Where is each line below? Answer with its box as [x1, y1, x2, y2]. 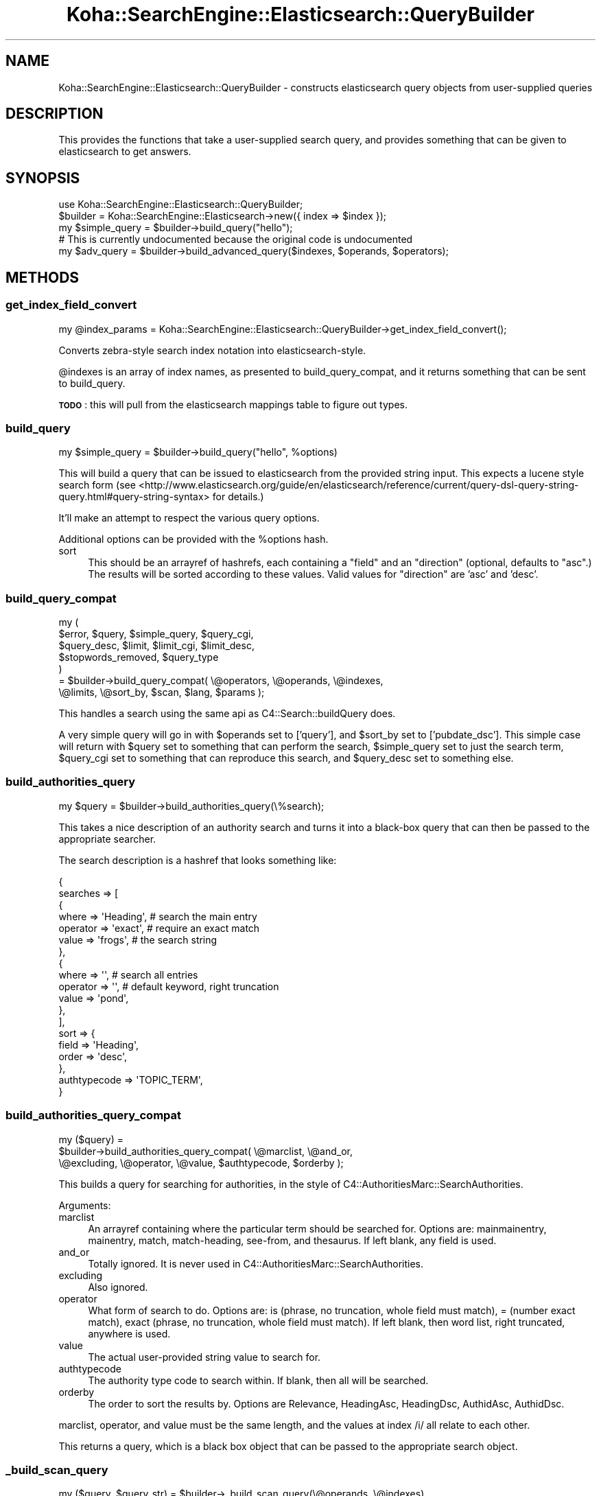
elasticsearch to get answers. [58, 145, 191, 158]
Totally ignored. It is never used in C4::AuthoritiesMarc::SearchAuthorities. [88, 1257, 424, 1270]
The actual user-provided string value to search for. [88, 1351, 321, 1363]
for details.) [212, 491, 264, 503]
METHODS [5, 268, 80, 286]
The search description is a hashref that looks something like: [58, 854, 337, 866]
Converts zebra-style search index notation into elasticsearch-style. [58, 344, 366, 356]
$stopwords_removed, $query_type [58, 651, 219, 663]
